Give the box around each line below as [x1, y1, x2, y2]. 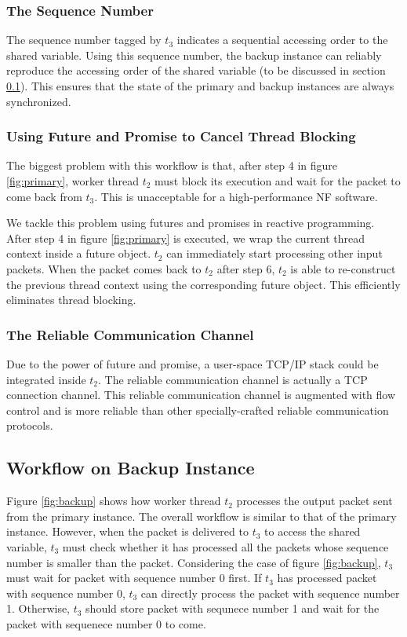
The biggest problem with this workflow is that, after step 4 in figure [6, 157, 338, 174]
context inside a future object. [6, 245, 151, 262]
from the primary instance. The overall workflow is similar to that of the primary [6, 507, 397, 524]
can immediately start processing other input [166, 245, 383, 262]
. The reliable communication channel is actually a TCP [98, 371, 368, 387]
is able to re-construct [290, 260, 396, 276]
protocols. [6, 417, 53, 434]
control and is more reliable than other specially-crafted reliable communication [6, 401, 389, 418]
